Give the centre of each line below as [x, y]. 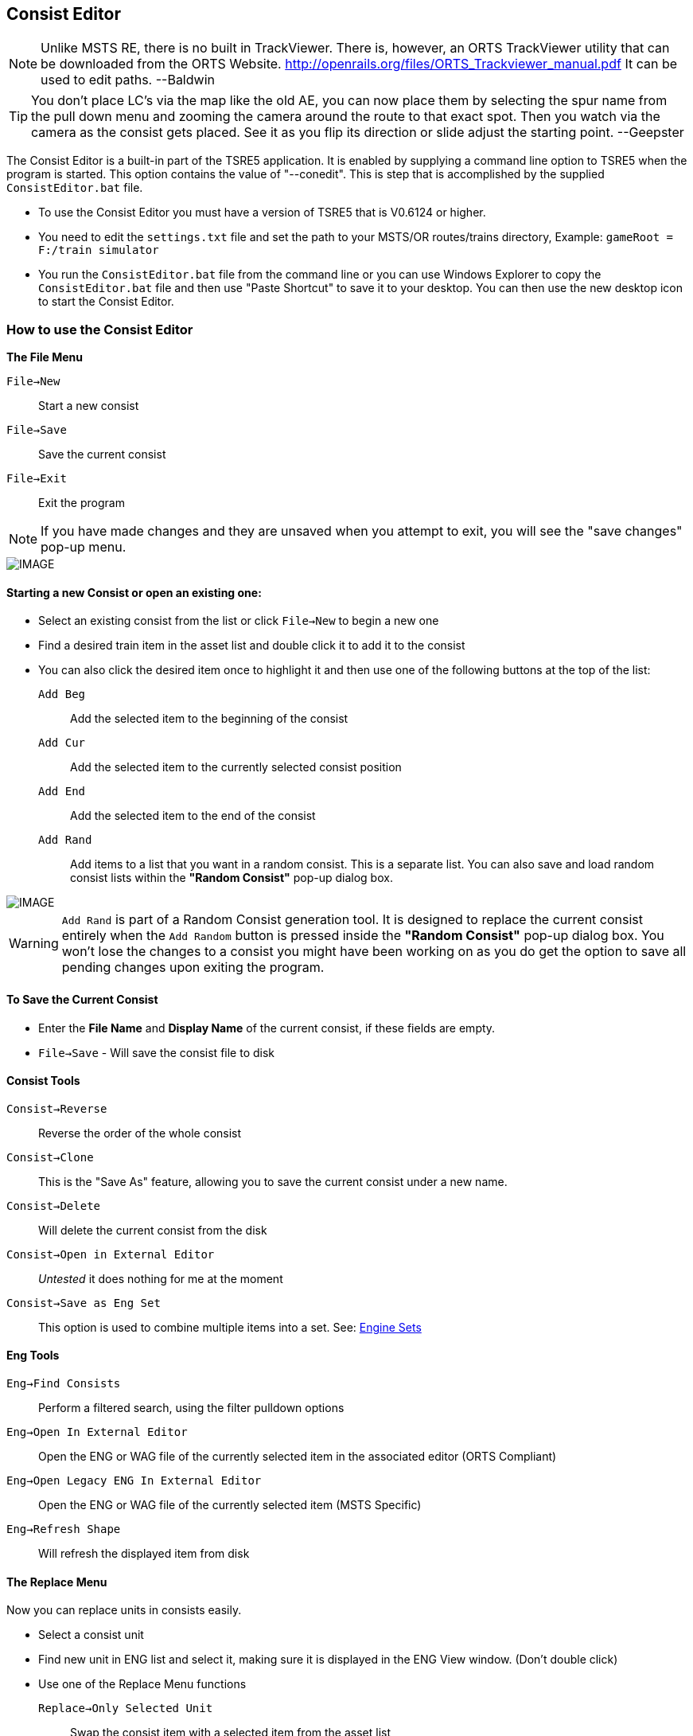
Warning [34, 944]
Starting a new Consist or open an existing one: [134, 592]
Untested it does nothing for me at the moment [161, 1278]
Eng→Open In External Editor [97, 1432]
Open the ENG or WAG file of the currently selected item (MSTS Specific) [230, 1505]
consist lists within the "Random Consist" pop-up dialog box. [232, 878]
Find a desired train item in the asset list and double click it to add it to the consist [252, 646]
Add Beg [62, 694]
